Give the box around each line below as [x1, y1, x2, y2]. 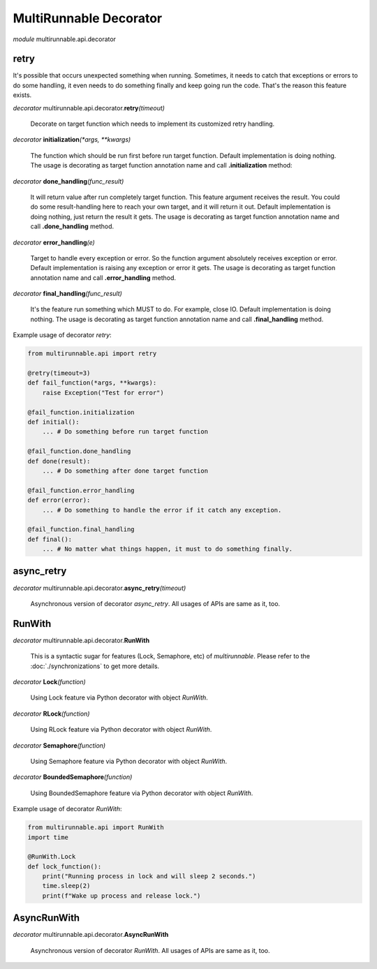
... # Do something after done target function [42, 466, 209, 475]
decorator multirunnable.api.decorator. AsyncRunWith [13, 931, 169, 939]
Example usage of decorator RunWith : [13, 805, 122, 813]
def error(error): [27, 496, 91, 504]
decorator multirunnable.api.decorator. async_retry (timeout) [13, 584, 186, 592]
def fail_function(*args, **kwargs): [27, 379, 157, 387]
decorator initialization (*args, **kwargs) [13, 135, 131, 144]
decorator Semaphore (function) [13, 741, 106, 750]
